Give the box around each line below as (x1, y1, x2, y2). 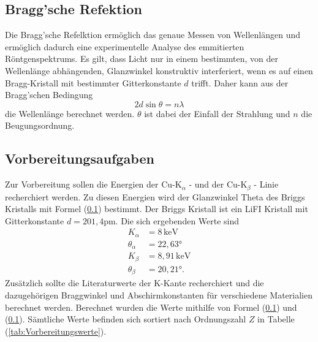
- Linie (254, 178, 279, 191)
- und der (189, 178, 224, 191)
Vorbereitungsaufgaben (5, 149, 154, 168)
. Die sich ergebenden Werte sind (115, 214, 240, 227)
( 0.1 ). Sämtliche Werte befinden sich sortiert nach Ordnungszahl (5, 313, 246, 325)
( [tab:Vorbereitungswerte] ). (5, 324, 107, 337)
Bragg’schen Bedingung (5, 88, 93, 101)
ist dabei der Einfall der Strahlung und (144, 107, 290, 120)
